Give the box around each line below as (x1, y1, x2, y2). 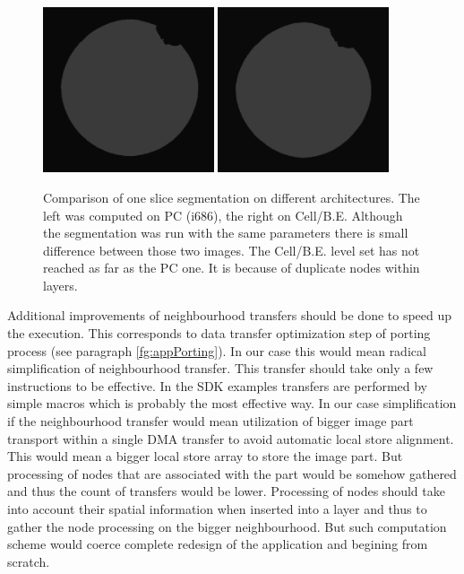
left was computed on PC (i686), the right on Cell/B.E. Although (43, 205, 403, 224)
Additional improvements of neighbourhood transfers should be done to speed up (7, 306, 452, 325)
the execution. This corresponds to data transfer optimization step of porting (7, 324, 431, 343)
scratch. (7, 552, 50, 570)
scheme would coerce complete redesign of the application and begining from (7, 535, 428, 553)
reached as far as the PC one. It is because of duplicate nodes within (43, 258, 420, 277)
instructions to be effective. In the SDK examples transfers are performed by (7, 376, 428, 395)
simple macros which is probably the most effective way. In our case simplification (7, 394, 457, 413)
